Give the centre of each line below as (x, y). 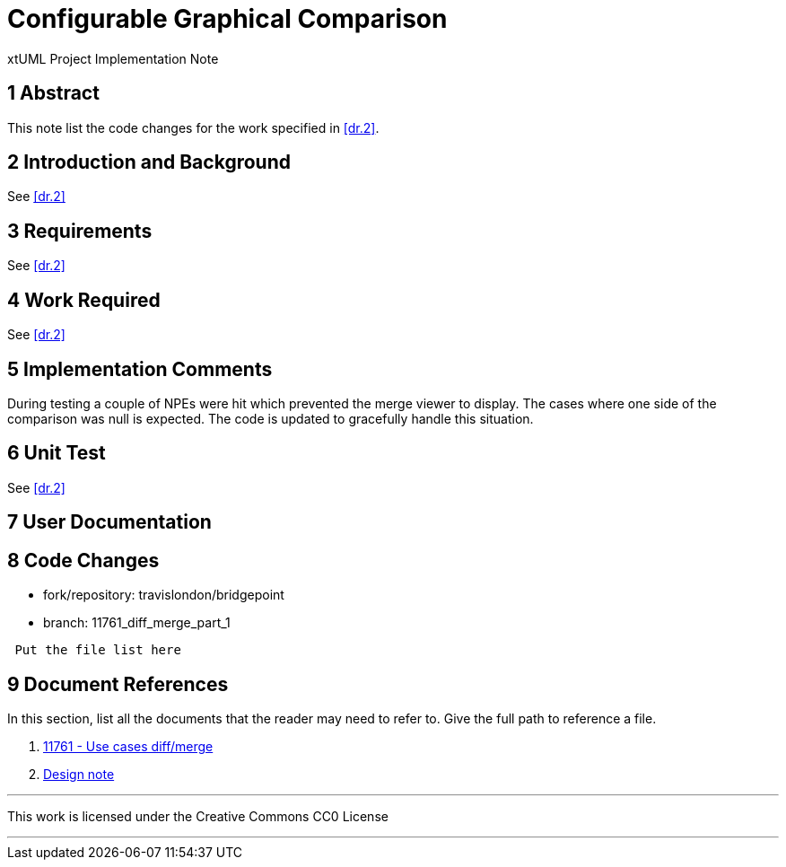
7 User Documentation (109, 522)
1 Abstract (53, 93)
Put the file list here (98, 650)
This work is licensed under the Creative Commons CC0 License (198, 816)
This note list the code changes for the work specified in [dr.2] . (193, 127)
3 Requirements (80, 231)
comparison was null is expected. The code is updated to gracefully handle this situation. (271, 418)
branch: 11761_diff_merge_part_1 (137, 623)
